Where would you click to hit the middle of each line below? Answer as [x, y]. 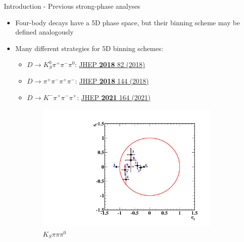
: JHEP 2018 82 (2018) [110, 64]
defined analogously [44, 32]
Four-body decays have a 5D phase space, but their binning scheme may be [128, 22]
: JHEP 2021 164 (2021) [114, 97]
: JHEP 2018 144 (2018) [112, 80]
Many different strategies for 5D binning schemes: [89, 48]
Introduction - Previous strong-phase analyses [72, 6]
